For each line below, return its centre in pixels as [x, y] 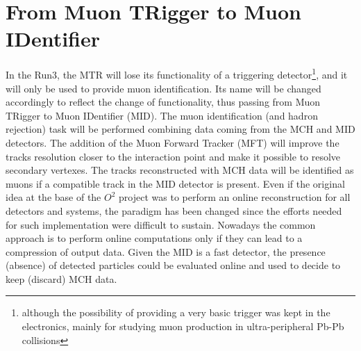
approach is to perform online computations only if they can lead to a [154, 238]
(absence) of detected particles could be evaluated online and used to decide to [173, 265]
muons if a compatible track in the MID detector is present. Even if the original [175, 183]
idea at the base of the [53, 197]
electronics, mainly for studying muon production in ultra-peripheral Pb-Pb [183, 326]
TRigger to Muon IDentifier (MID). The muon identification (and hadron [162, 115]
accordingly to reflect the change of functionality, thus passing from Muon [163, 102]
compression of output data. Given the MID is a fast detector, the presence [166, 251]
